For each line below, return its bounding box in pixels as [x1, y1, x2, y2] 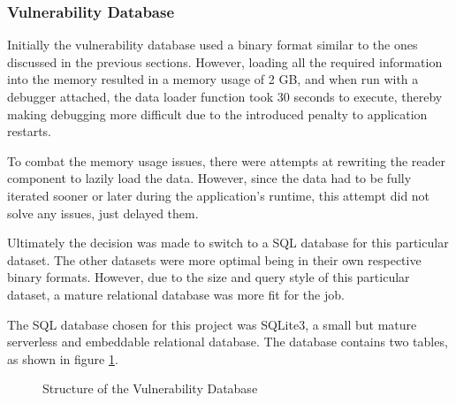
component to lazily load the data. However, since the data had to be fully [7, 169, 412, 187]
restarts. [7, 122, 52, 141]
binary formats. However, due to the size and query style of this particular [7, 268, 410, 286]
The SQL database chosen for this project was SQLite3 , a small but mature [7, 315, 417, 333]
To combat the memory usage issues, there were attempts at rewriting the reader [7, 151, 446, 170]
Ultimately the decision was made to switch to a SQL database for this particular [7, 233, 449, 252]
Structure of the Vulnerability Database [42, 379, 258, 398]
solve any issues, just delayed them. [7, 203, 199, 222]
